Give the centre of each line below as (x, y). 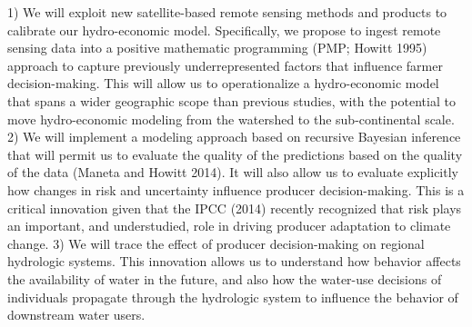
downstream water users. (76, 315)
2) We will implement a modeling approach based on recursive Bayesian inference (234, 137)
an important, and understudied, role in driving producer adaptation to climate (229, 226)
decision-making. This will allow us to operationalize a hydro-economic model (223, 83)
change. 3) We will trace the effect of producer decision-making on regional (216, 243)
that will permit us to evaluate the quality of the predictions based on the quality (235, 154)
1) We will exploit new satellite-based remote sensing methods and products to (227, 12)
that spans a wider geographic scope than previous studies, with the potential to (231, 100)
